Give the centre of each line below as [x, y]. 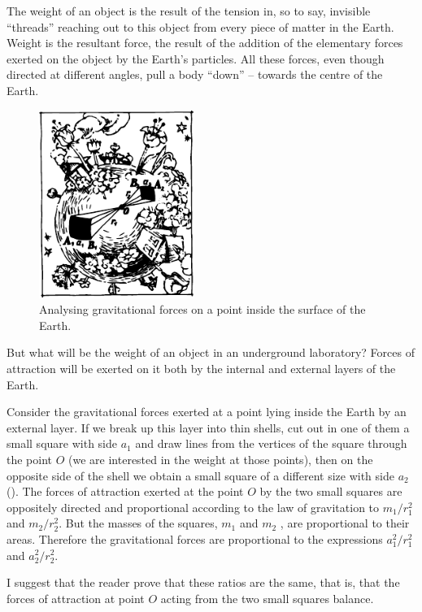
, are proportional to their [345, 523]
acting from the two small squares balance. [267, 598]
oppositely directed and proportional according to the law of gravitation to [193, 507]
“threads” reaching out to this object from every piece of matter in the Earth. [200, 26]
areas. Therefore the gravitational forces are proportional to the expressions [195, 538]
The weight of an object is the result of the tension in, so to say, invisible [189, 11]
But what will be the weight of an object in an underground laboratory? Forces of [211, 352]
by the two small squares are [331, 491]
